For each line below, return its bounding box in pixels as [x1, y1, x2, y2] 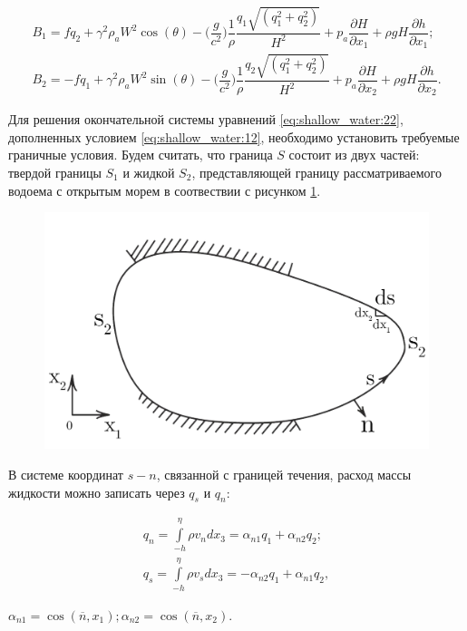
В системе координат [8, 464, 123, 483]
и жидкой [122, 162, 175, 181]
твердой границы [8, 162, 102, 181]
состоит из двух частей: [288, 145, 420, 164]
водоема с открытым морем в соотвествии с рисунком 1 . [8, 180, 321, 199]
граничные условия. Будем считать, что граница [8, 145, 273, 164]
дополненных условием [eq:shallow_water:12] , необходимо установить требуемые [8, 127, 460, 146]
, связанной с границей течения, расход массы [156, 464, 412, 483]
